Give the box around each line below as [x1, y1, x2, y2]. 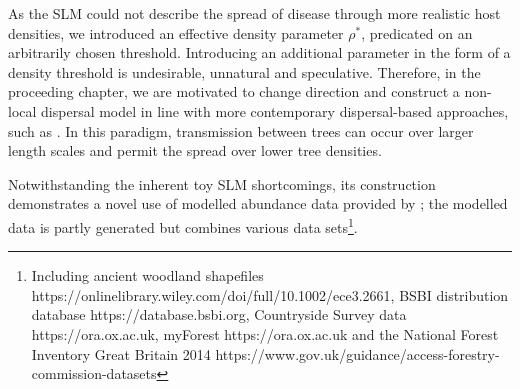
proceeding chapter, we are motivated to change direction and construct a [8, 81, 460, 102]
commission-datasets [31, 363, 157, 384]
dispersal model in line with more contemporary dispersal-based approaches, [41, 100, 509, 121]
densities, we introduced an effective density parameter [8, 22, 344, 43]
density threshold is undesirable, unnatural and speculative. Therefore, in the [8, 61, 481, 82]
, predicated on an [361, 22, 473, 43]
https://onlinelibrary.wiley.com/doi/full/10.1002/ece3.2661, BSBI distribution [31, 284, 509, 305]
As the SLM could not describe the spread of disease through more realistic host [8, 3, 501, 23]
